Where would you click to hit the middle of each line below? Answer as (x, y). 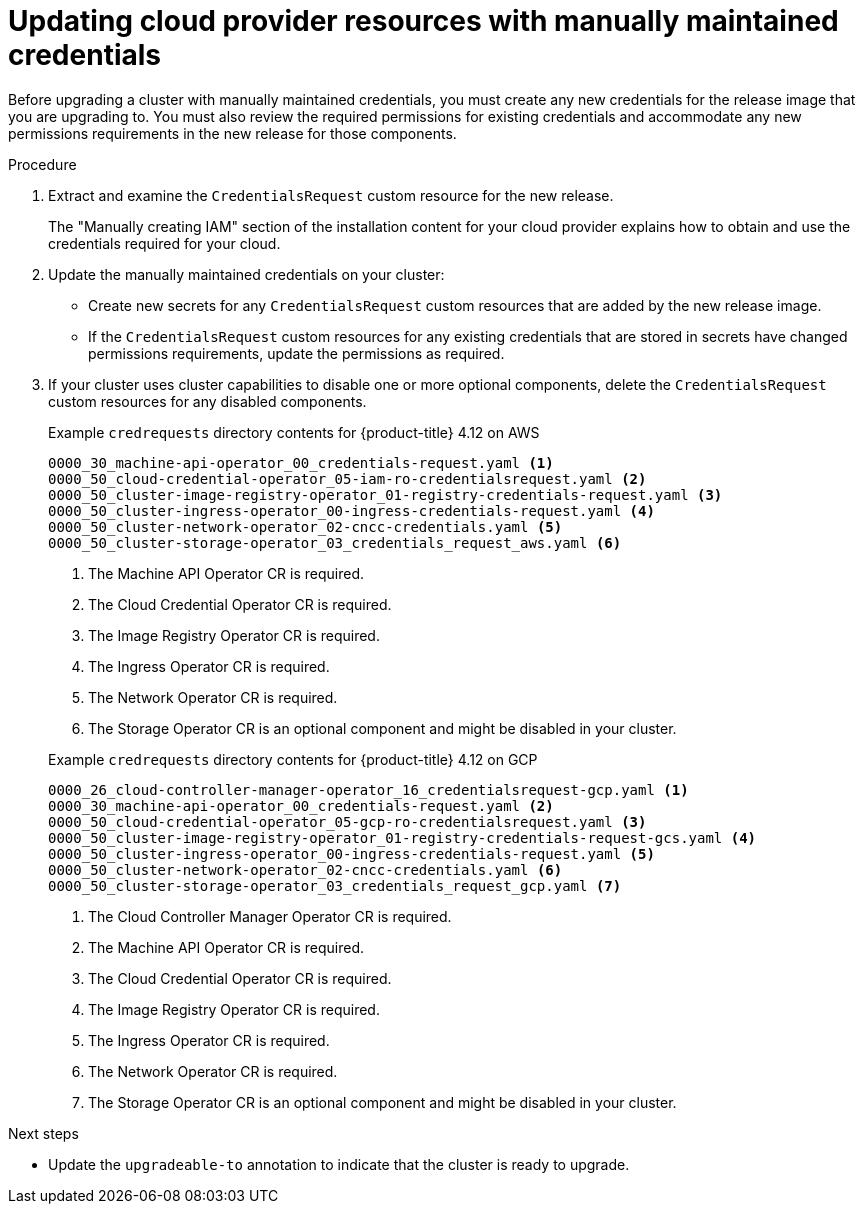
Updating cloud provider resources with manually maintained (423, 21)
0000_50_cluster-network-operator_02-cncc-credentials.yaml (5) (305, 526)
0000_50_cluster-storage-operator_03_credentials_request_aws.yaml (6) (335, 542)
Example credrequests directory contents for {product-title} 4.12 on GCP (293, 759)
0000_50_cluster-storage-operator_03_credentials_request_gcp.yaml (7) (335, 885)
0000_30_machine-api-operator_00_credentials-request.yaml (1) (301, 462)
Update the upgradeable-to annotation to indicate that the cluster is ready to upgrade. (339, 1164)
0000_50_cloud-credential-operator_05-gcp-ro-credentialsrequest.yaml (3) (347, 821)
